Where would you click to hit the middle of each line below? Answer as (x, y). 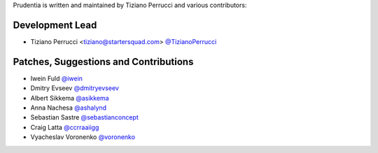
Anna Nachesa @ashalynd (69, 108)
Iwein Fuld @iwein (57, 78)
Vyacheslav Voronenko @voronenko (83, 137)
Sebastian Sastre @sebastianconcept (85, 117)
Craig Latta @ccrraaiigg (65, 127)
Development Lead (55, 25)
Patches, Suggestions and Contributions (103, 62)
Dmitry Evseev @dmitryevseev (75, 88)
